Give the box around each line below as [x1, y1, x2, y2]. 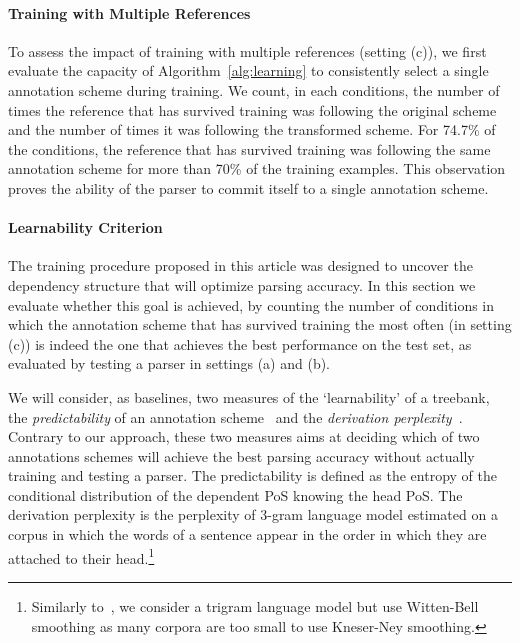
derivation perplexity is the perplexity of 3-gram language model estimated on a [8, 504, 498, 525]
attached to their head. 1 [8, 544, 155, 568]
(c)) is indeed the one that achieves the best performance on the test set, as [8, 333, 472, 354]
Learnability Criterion [8, 217, 163, 238]
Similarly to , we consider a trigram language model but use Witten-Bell [31, 595, 479, 616]
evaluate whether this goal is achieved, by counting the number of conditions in [8, 294, 495, 315]
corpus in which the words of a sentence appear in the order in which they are [8, 524, 487, 545]
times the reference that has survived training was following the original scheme [8, 99, 497, 120]
